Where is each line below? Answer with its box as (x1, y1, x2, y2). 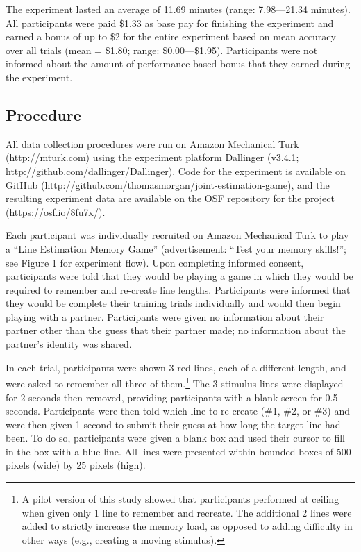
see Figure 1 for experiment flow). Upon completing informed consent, (6, 255, 304, 269)
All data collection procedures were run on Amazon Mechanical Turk (6, 136, 299, 151)
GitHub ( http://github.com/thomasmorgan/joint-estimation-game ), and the (6, 177, 330, 192)
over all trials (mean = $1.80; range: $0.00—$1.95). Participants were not (6, 42, 318, 57)
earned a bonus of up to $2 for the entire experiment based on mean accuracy (6, 29, 336, 44)
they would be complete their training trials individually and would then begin (6, 296, 341, 310)
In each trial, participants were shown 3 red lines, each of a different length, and (6, 360, 346, 374)
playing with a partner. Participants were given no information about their (6, 309, 324, 324)
